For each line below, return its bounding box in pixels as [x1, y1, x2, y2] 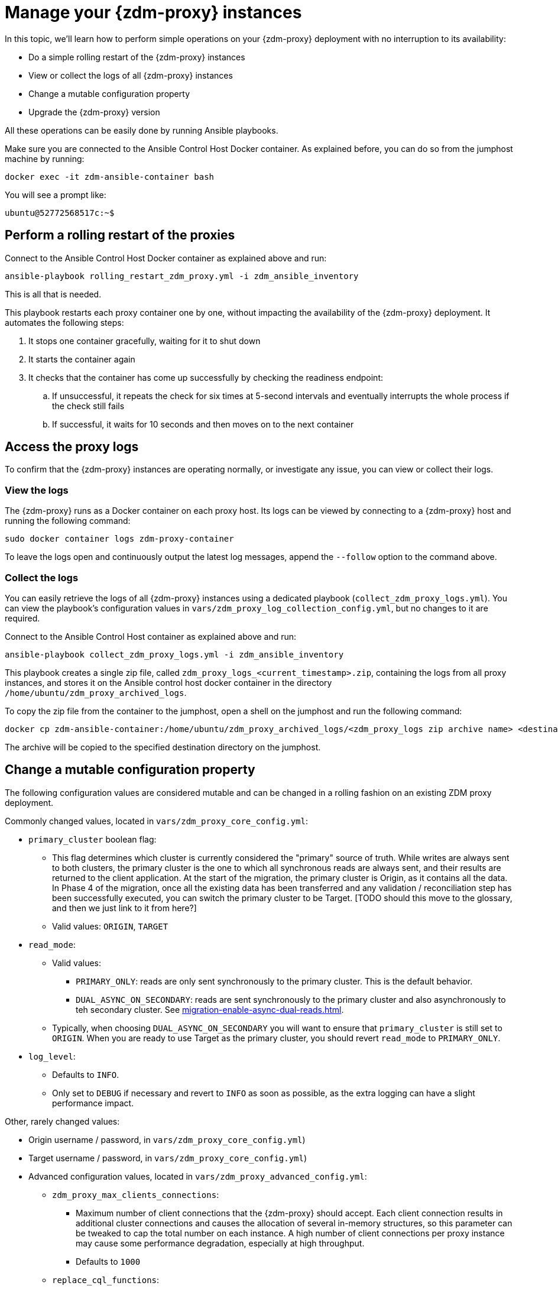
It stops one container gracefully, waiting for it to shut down [28, 335, 261, 346]
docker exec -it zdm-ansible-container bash [5, 171, 215, 182]
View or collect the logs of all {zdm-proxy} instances [28, 70, 233, 80]
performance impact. [52, 1097, 134, 1108]
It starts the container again [28, 354, 135, 364]
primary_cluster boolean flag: [28, 834, 157, 844]
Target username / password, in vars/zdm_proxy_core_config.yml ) [28, 1152, 307, 1163]
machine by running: [5, 153, 85, 164]
